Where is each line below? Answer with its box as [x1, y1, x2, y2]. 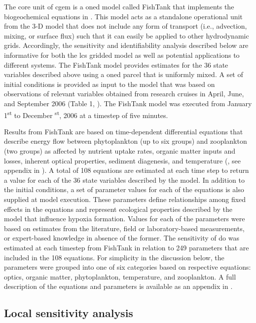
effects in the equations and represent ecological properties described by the [4, 203, 232, 214]
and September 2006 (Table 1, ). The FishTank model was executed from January [4, 98, 252, 108]
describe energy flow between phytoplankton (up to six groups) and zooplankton [4, 136, 247, 146]
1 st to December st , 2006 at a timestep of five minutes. [4, 108, 168, 120]
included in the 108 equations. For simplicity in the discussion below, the [4, 252, 224, 262]
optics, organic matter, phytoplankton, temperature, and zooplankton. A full [4, 271, 236, 282]
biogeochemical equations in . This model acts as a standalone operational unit [4, 11, 243, 21]
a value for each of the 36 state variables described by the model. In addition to [4, 174, 245, 185]
